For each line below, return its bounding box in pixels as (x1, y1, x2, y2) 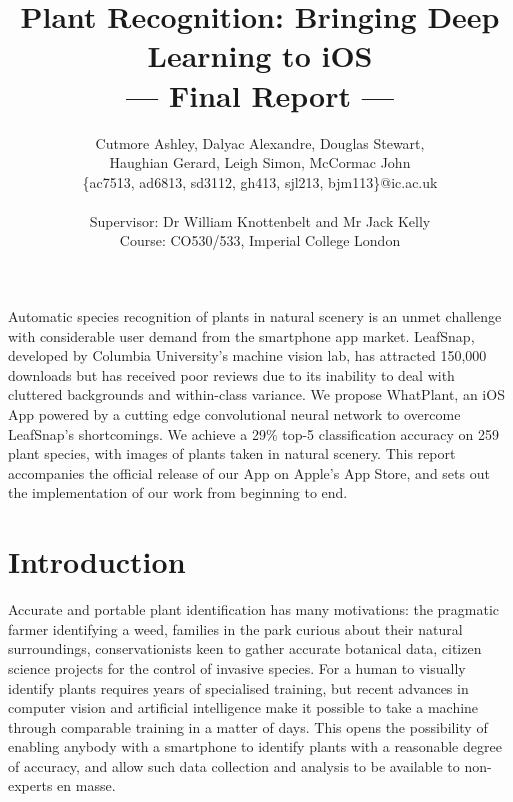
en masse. (57, 775, 116, 796)
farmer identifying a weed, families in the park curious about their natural (8, 618, 463, 639)
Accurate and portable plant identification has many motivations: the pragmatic (8, 599, 500, 620)
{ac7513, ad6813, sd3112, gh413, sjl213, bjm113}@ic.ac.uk (82, 171, 438, 192)
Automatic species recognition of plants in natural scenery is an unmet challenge (8, 306, 502, 327)
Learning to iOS (147, 35, 373, 76)
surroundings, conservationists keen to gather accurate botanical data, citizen (8, 638, 482, 659)
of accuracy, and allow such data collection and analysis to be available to (8, 755, 460, 776)
